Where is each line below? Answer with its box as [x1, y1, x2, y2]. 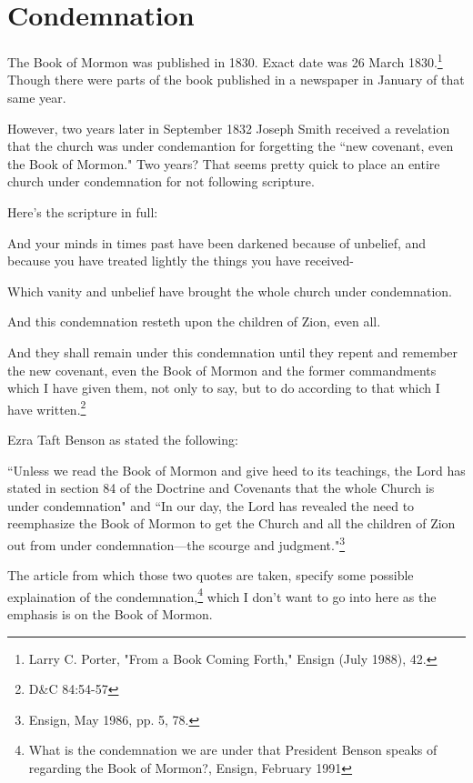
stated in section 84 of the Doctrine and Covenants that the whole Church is [7, 478, 435, 497]
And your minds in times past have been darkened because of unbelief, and [7, 233, 427, 252]
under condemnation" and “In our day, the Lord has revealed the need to [7, 496, 415, 515]
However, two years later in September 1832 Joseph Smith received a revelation [7, 118, 450, 137]
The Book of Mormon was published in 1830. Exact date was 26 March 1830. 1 [7, 50, 443, 71]
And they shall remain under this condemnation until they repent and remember [7, 342, 458, 361]
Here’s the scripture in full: [7, 202, 158, 221]
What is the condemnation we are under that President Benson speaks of [28, 740, 438, 759]
